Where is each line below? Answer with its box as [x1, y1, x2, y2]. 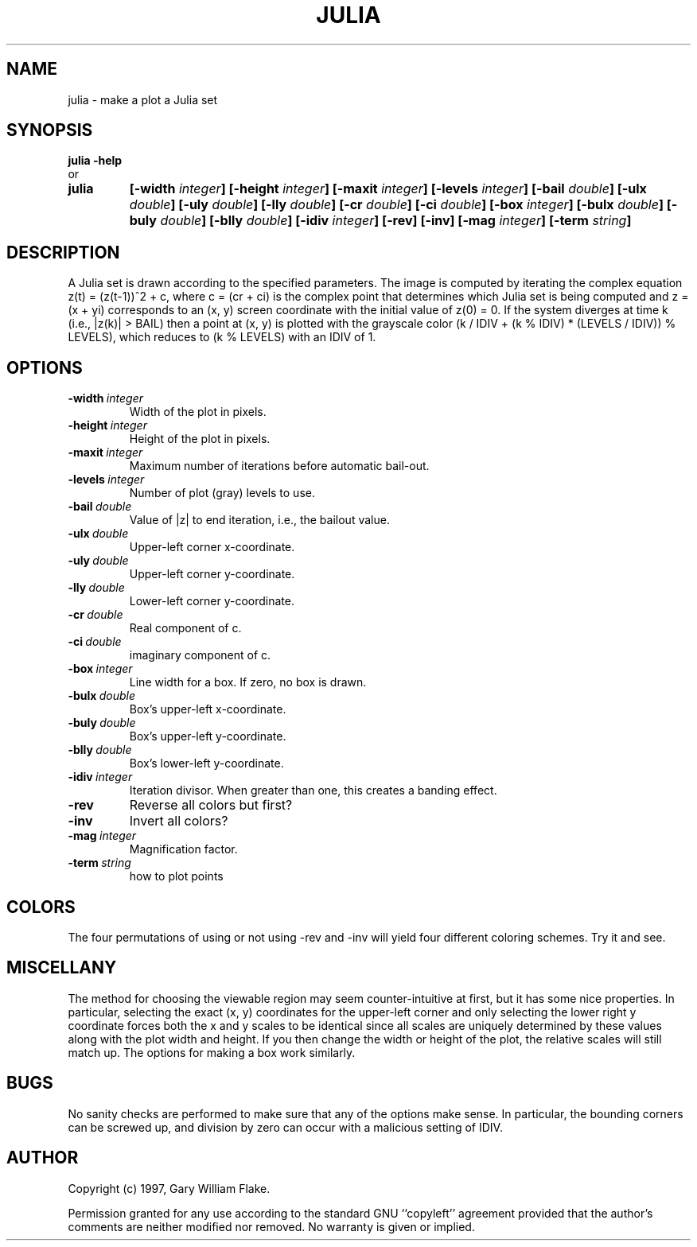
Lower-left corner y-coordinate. [129, 594, 294, 608]
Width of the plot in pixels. [129, 405, 267, 419]
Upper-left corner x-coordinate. [129, 540, 295, 554]
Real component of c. [129, 621, 242, 635]
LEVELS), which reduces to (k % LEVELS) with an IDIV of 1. [68, 330, 376, 344]
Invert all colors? [129, 813, 228, 829]
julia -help [68, 153, 123, 168]
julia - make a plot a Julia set [68, 92, 218, 107]
